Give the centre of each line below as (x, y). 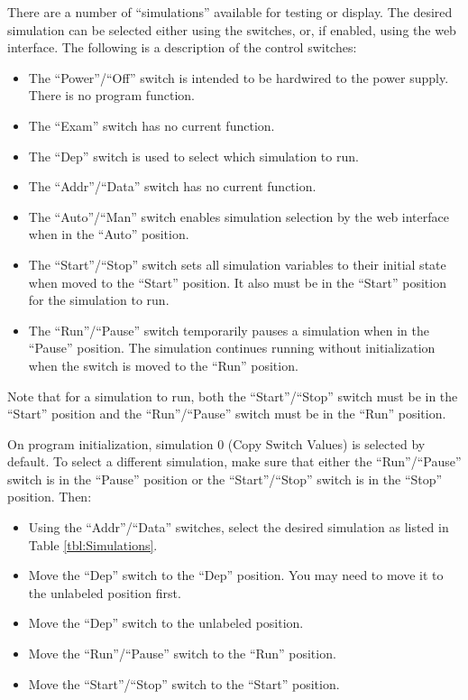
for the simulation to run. (99, 300)
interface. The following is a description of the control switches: (182, 47)
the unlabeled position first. (105, 592)
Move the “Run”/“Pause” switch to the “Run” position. (182, 654)
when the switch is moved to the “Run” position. (163, 365)
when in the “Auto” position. (109, 234)
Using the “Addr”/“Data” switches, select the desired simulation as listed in (239, 527)
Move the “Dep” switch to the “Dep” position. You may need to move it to (236, 575)
